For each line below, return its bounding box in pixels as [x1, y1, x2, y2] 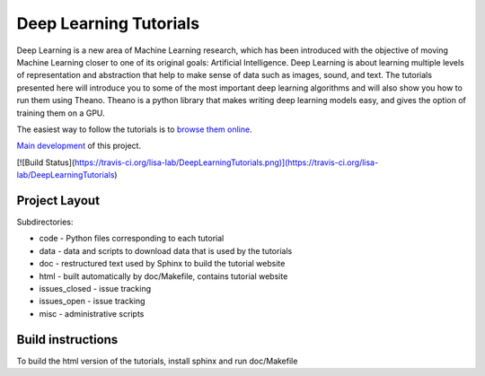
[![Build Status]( [16, 157, 75, 168]
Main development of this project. [16, 140, 142, 152]
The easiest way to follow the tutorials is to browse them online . [16, 124, 252, 135]
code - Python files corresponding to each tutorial [39, 233, 225, 244]
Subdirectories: [16, 216, 74, 227]
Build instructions [16, 332, 119, 347]
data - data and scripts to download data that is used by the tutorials [39, 245, 293, 256]
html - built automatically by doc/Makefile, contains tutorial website [39, 270, 288, 282]
